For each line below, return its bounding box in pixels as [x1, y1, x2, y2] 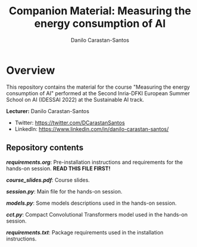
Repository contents [6, 143, 84, 153]
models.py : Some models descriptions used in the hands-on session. [6, 199, 177, 207]
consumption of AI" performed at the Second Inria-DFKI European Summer [6, 89, 190, 96]
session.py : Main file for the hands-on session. [6, 187, 123, 195]
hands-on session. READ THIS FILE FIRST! [6, 165, 111, 172]
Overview [6, 64, 55, 77]
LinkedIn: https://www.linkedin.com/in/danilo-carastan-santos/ [14, 125, 169, 132]
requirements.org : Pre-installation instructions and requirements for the [6, 158, 183, 165]
